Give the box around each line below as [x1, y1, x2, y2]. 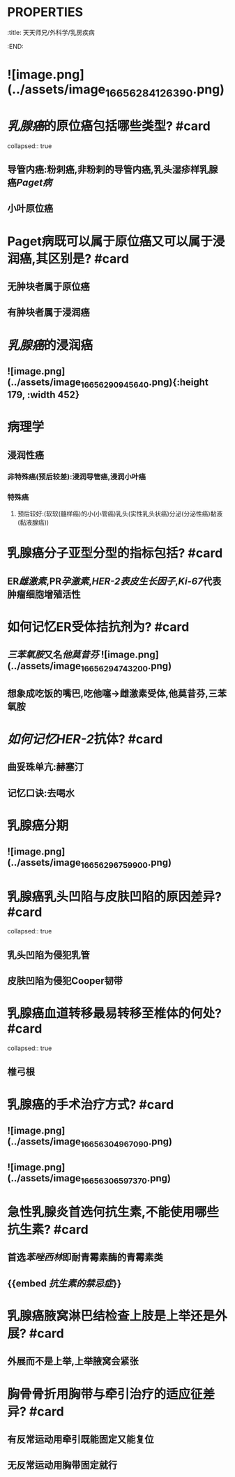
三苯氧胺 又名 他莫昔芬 [7, 649, 99, 661]
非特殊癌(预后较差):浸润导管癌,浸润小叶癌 [7, 472, 146, 481]
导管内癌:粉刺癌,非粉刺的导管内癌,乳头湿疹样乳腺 [7, 163, 218, 175]
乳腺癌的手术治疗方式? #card [7, 1096, 174, 1112]
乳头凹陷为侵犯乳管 [7, 949, 90, 961]
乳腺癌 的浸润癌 [7, 337, 93, 353]
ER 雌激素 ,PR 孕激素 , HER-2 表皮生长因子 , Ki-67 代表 [7, 575, 222, 587]
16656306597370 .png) [80, 1172, 171, 1186]
